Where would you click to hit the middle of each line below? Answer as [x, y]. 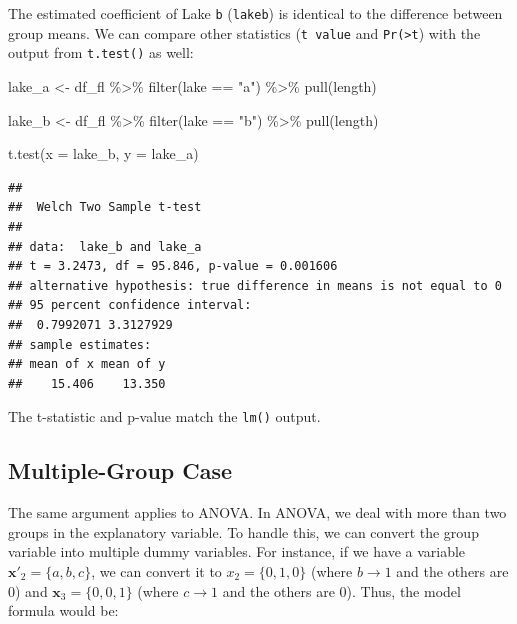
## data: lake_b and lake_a [105, 246]
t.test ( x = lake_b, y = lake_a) [103, 153]
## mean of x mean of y [87, 364]
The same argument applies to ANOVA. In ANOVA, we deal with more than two [257, 512]
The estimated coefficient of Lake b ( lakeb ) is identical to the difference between [255, 13]
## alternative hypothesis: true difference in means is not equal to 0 [255, 285]
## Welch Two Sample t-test [105, 207]
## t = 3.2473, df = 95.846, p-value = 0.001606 [173, 266]
